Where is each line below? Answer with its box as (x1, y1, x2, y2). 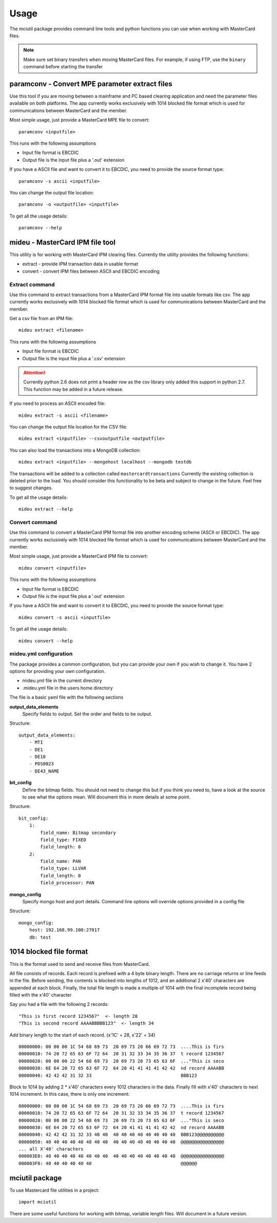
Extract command (9, 281, 55, 288)
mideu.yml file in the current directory (22, 677, 102, 684)
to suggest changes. (9, 485, 53, 491)
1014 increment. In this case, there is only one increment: (9, 1091, 130, 1097)
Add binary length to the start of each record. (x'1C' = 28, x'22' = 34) (9, 1032, 156, 1038)
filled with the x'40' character (9, 992, 72, 998)
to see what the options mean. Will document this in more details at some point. (22, 793, 191, 800)
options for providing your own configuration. (9, 668, 106, 674)
